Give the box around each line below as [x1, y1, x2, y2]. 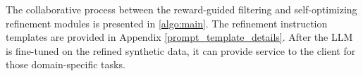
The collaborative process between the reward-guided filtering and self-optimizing [6, 2, 357, 16]
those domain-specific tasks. [6, 57, 125, 72]
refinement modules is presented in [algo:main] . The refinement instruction [6, 15, 328, 30]
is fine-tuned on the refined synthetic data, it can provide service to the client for [6, 43, 356, 58]
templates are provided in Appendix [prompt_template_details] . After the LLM [6, 30, 353, 44]
